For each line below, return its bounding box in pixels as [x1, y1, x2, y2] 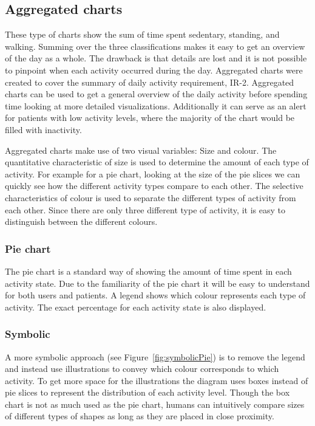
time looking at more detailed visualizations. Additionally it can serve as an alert [5, 99, 307, 112]
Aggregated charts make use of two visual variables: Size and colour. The [5, 143, 277, 156]
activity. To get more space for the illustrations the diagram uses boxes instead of [5, 374, 308, 386]
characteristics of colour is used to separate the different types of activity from [5, 191, 296, 204]
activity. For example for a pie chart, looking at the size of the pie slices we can [5, 167, 300, 180]
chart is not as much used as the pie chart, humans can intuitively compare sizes [5, 397, 305, 410]
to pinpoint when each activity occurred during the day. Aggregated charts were [5, 63, 303, 76]
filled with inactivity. [5, 123, 82, 136]
